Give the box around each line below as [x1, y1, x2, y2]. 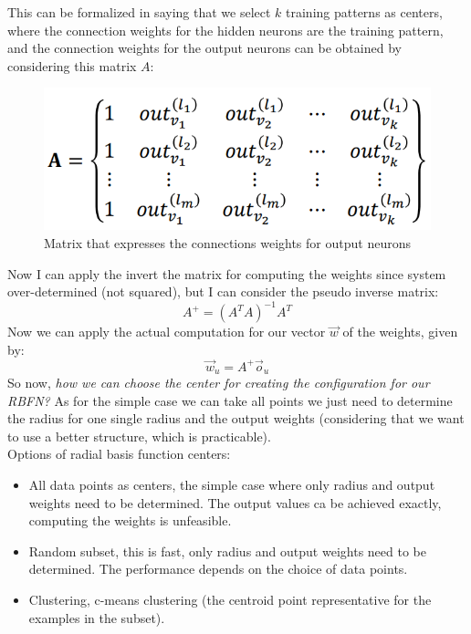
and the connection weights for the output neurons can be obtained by [7, 38, 402, 57]
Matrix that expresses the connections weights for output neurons [44, 233, 411, 252]
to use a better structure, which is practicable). [7, 426, 271, 445]
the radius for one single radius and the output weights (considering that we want [7, 409, 465, 428]
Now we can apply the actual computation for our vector [7, 322, 326, 341]
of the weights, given [342, 322, 458, 341]
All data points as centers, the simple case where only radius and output [28, 475, 435, 494]
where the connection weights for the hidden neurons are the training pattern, [7, 20, 444, 39]
